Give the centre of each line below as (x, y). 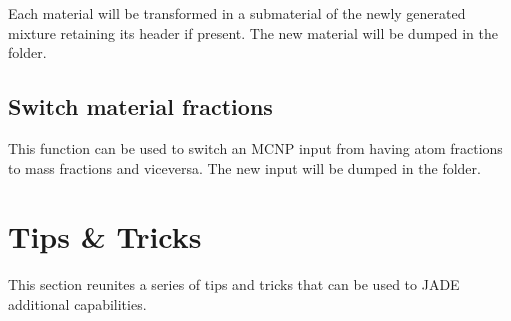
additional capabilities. (77, 303)
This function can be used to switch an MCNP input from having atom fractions (255, 147)
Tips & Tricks (105, 236)
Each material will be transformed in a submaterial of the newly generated (237, 13)
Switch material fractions (140, 106)
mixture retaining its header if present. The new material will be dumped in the (253, 32)
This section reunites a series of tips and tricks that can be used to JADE (234, 284)
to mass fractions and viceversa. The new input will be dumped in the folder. (244, 167)
